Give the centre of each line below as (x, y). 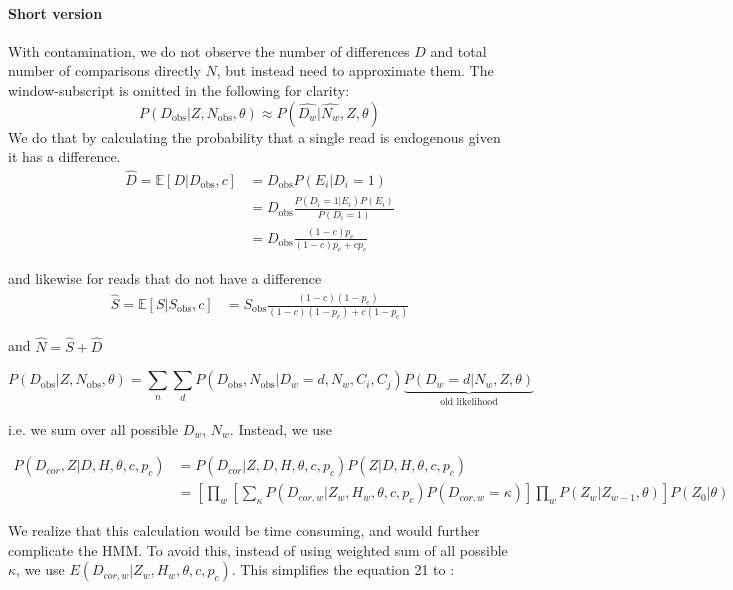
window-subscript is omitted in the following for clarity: (179, 89)
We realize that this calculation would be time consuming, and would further (244, 530)
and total (458, 50)
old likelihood (469, 402)
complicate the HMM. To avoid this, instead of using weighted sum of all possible (258, 549)
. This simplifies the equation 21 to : (343, 569)
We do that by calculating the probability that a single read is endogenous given (254, 136)
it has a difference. (64, 156)
